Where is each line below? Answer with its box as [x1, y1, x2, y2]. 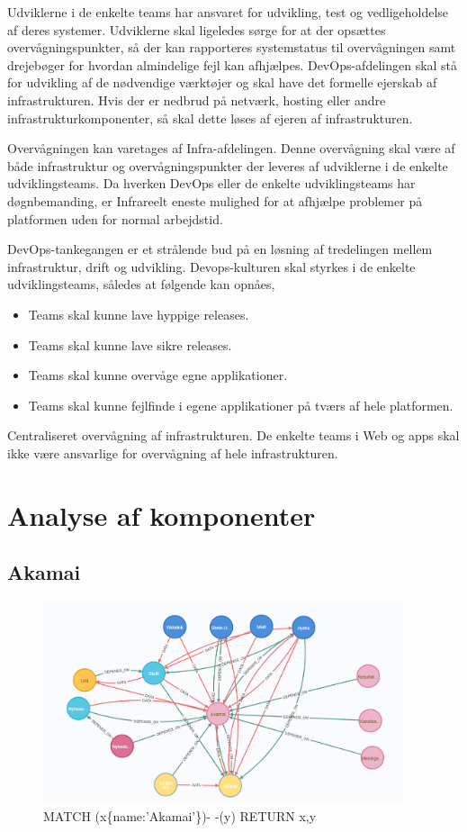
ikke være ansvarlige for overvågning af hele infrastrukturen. [7, 443, 338, 462]
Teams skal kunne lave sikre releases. [28, 335, 232, 354]
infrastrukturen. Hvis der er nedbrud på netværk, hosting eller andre [7, 90, 386, 109]
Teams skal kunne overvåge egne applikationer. [28, 366, 288, 384]
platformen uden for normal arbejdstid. [7, 209, 223, 228]
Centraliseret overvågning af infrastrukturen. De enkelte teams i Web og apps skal [7, 426, 460, 445]
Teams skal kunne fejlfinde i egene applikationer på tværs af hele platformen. [28, 395, 454, 414]
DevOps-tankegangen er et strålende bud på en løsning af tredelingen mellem [7, 240, 433, 258]
